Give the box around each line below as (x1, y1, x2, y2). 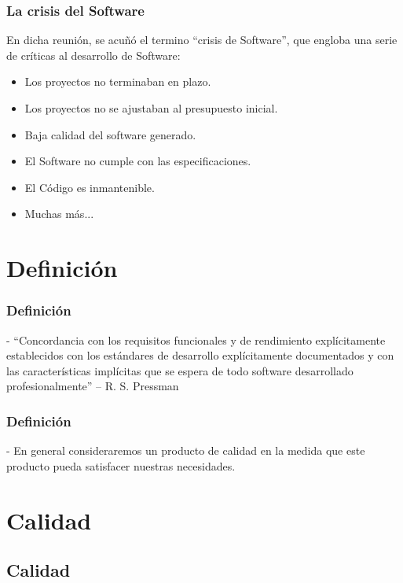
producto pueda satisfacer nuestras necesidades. (6, 457, 236, 474)
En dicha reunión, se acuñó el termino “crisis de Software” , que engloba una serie (6, 31, 398, 48)
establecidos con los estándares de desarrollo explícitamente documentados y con (6, 347, 394, 363)
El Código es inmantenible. (24, 179, 155, 195)
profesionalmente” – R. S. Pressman (6, 378, 179, 394)
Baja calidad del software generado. (24, 126, 196, 142)
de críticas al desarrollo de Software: (6, 46, 181, 63)
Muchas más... (24, 205, 94, 222)
